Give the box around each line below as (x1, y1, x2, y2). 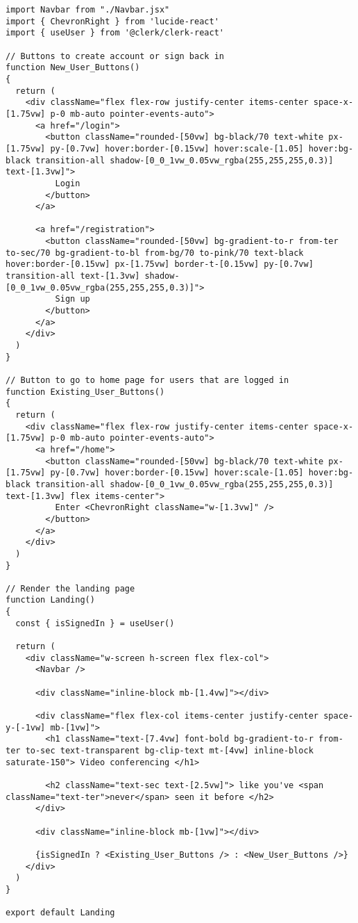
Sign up (55, 294, 90, 304)
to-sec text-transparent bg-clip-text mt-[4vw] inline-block (25, 746, 314, 755)
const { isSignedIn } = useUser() (15, 618, 175, 628)
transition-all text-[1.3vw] (6, 271, 140, 281)
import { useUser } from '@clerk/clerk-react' (6, 28, 224, 38)
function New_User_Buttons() (6, 63, 140, 73)
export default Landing (6, 908, 115, 918)
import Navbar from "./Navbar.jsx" (6, 5, 170, 15)
